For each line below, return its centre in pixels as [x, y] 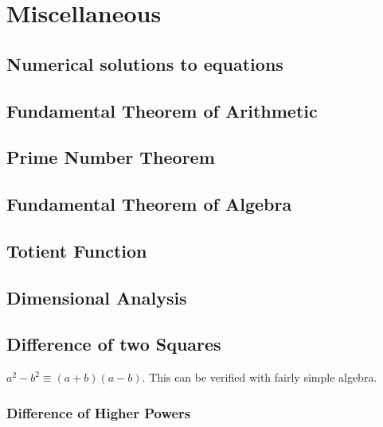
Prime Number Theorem [111, 157]
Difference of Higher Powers [99, 412]
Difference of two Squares [114, 344]
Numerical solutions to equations [145, 63]
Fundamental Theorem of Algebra [149, 204]
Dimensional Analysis [97, 297]
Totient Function [77, 250]
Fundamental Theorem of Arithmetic [162, 110]
